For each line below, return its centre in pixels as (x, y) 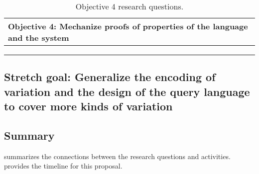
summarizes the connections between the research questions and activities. (117, 156)
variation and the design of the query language (127, 91)
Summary (29, 135)
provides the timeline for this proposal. (63, 166)
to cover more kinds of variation (88, 106)
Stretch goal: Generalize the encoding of (110, 77)
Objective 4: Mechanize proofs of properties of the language (128, 26)
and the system (39, 38)
